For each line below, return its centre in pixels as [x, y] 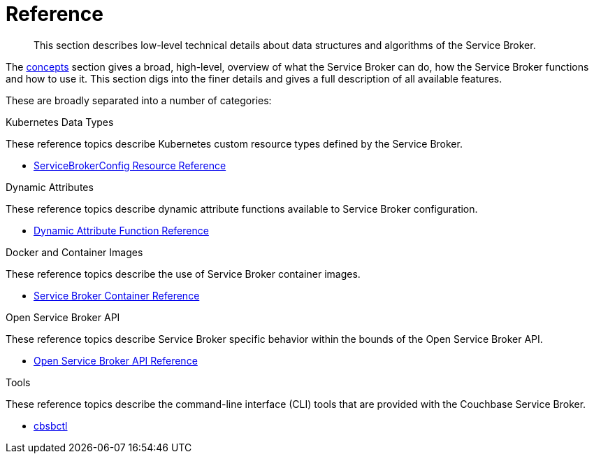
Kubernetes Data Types [60, 122]
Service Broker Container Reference [117, 295]
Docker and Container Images [74, 252]
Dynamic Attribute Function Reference [121, 230]
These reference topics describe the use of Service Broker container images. [183, 274]
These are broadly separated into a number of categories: [139, 100]
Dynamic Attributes [50, 187]
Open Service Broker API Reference [116, 360]
